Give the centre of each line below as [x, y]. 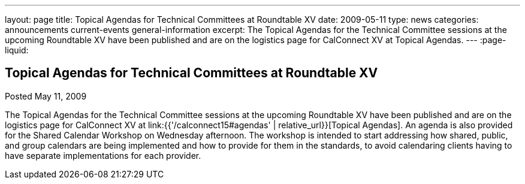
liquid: [17, 50]
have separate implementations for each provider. [103, 155]
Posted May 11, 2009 [46, 96]
